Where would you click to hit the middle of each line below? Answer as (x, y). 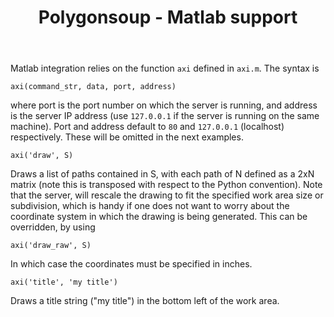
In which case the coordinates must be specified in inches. (131, 264)
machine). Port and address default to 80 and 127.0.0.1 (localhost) (147, 127)
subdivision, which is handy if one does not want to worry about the (150, 206)
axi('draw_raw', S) (51, 246)
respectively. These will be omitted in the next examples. (127, 137)
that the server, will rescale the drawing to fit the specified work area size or (167, 195)
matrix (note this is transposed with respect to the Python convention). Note (166, 185)
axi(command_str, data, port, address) (93, 87)
